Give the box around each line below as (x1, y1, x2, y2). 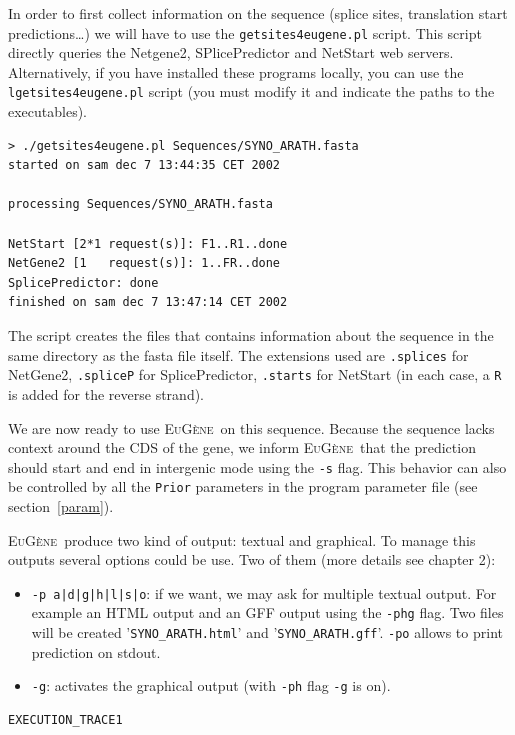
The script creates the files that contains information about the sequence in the (8, 325, 494, 346)
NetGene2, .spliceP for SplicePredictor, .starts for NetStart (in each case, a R (8, 364, 502, 385)
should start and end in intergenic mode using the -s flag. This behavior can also (8, 456, 507, 477)
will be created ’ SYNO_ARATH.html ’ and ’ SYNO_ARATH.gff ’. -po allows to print (31, 622, 503, 643)
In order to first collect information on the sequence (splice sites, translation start (8, 3, 508, 23)
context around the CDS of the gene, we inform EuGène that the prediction (8, 437, 476, 458)
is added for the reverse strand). (8, 383, 204, 404)
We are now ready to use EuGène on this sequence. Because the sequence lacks (8, 417, 495, 438)
